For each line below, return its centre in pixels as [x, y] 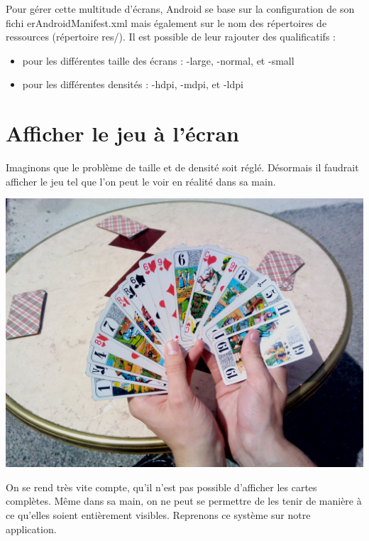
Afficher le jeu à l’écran [122, 133]
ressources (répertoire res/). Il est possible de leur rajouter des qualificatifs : [171, 37]
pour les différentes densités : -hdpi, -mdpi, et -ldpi [133, 84]
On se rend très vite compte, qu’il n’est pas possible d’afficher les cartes [161, 487]
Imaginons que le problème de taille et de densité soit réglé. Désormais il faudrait [182, 167]
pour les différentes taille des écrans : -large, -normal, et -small [158, 60]
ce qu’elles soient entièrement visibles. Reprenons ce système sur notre [158, 515]
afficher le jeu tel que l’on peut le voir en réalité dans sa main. [141, 181]
